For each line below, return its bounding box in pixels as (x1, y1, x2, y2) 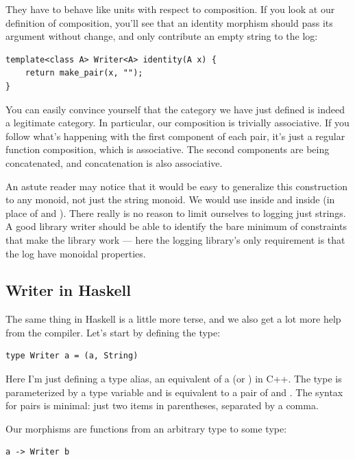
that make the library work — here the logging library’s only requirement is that (5, 232, 345, 246)
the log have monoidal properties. (5, 246, 146, 260)
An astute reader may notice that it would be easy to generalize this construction (5, 179, 347, 193)
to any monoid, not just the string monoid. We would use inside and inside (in (5, 192, 335, 207)
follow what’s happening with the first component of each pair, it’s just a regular (5, 128, 345, 143)
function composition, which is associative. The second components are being (5, 142, 330, 157)
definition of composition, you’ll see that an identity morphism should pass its (5, 15, 333, 30)
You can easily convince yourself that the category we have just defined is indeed (5, 102, 345, 116)
